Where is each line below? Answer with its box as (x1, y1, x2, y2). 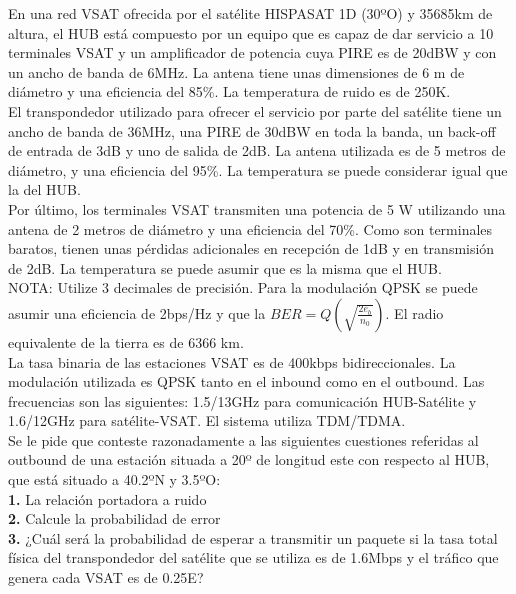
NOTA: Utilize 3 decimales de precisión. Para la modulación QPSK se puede (8, 277, 478, 298)
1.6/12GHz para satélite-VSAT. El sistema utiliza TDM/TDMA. (8, 410, 406, 431)
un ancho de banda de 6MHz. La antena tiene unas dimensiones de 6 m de (8, 61, 465, 82)
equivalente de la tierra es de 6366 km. (8, 331, 244, 352)
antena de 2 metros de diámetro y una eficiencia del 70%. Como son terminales (8, 218, 493, 239)
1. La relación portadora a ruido (8, 488, 207, 509)
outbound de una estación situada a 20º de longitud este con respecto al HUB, (8, 449, 490, 470)
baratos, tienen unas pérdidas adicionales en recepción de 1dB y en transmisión (8, 238, 495, 259)
